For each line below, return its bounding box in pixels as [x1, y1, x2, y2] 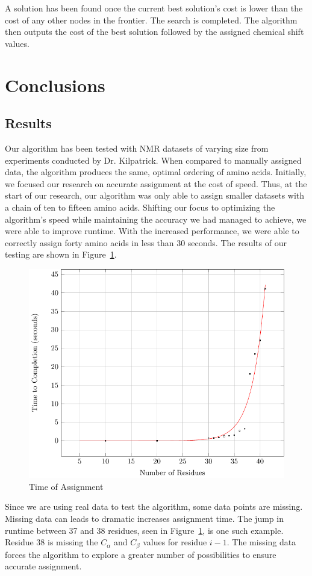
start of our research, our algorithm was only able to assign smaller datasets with [5, 189, 305, 202]
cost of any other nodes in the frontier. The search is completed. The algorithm [5, 13, 298, 26]
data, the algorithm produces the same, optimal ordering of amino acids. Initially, [5, 166, 307, 178]
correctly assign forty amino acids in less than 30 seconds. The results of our [5, 236, 287, 249]
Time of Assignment [29, 480, 104, 492]
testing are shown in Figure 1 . [5, 248, 117, 261]
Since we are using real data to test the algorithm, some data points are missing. [5, 500, 303, 513]
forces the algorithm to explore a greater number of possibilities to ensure [5, 548, 276, 560]
